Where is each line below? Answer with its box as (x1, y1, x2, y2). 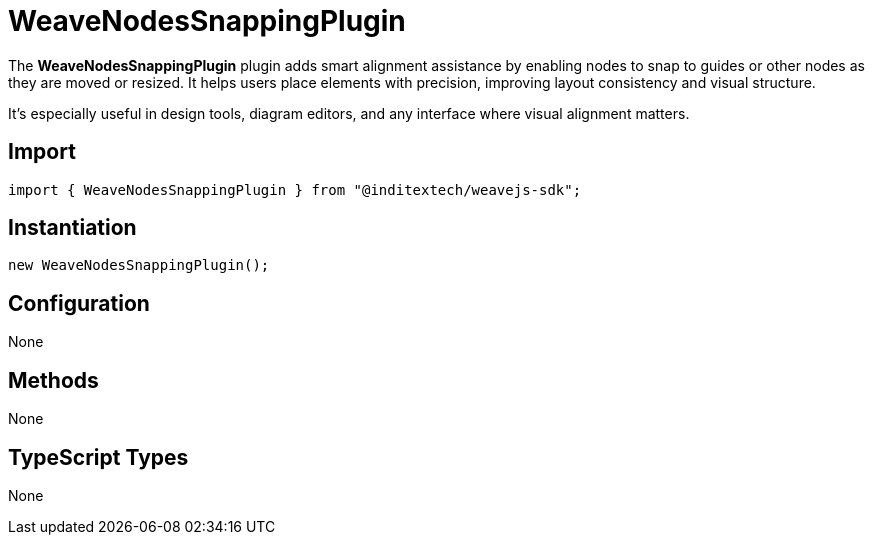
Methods (8, 367, 99, 393)
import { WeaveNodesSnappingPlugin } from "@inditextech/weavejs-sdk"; (8, 181, 582, 198)
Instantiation (8, 215, 137, 241)
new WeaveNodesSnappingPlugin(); (8, 257, 270, 274)
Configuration (8, 290, 150, 316)
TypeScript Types (8, 444, 189, 470)
